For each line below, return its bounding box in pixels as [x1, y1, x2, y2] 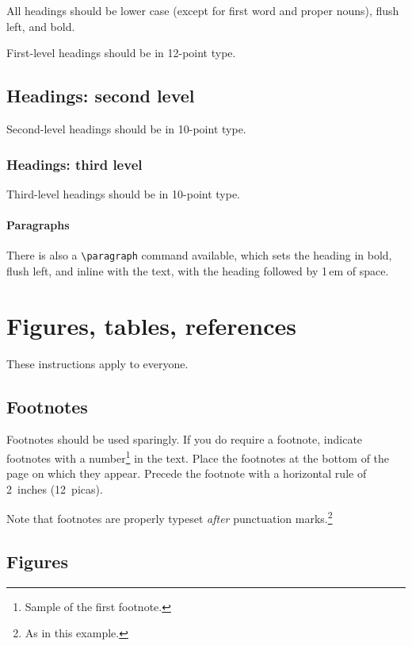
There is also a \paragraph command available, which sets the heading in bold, [6, 247, 392, 263]
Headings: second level [6, 83, 195, 108]
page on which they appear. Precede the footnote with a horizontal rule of [6, 465, 367, 482]
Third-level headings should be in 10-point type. [6, 185, 241, 202]
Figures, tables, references [6, 309, 297, 341]
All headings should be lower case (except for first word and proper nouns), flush [6, 2, 399, 18]
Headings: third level [6, 154, 143, 174]
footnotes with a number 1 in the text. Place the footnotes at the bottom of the [6, 447, 390, 466]
